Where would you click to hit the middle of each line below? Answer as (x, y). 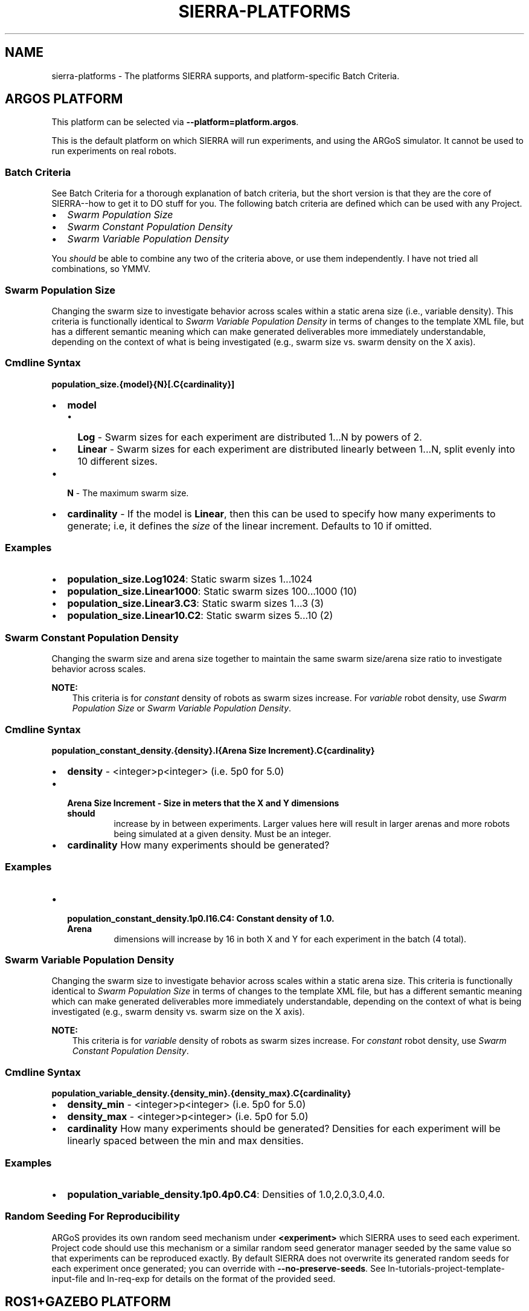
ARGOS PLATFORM (64, 99)
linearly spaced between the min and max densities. (185, 1141)
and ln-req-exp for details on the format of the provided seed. (213, 1278)
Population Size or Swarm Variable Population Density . (182, 708)
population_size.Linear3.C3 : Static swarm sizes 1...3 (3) (196, 604)
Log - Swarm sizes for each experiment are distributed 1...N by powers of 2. (250, 437)
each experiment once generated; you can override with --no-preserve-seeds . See (219, 1268)
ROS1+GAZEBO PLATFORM (88, 1302)
